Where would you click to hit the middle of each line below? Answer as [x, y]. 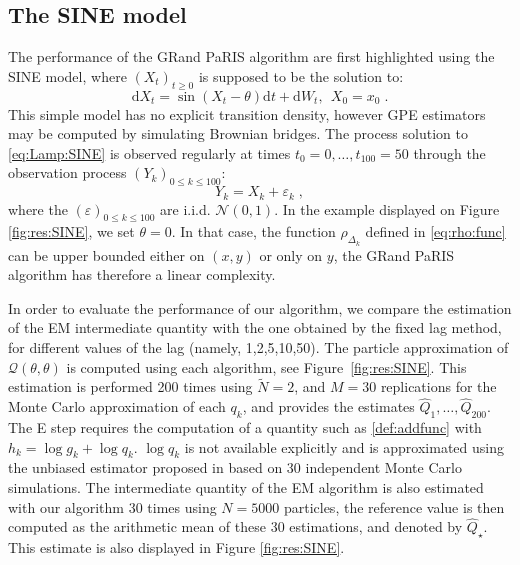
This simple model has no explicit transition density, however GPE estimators [247, 113]
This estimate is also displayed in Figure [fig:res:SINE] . [176, 547]
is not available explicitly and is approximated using [344, 446]
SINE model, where [67, 75]
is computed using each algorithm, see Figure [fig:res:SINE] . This [266, 366]
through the [449, 152]
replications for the [438, 386]
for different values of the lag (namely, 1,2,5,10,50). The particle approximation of [258, 347]
